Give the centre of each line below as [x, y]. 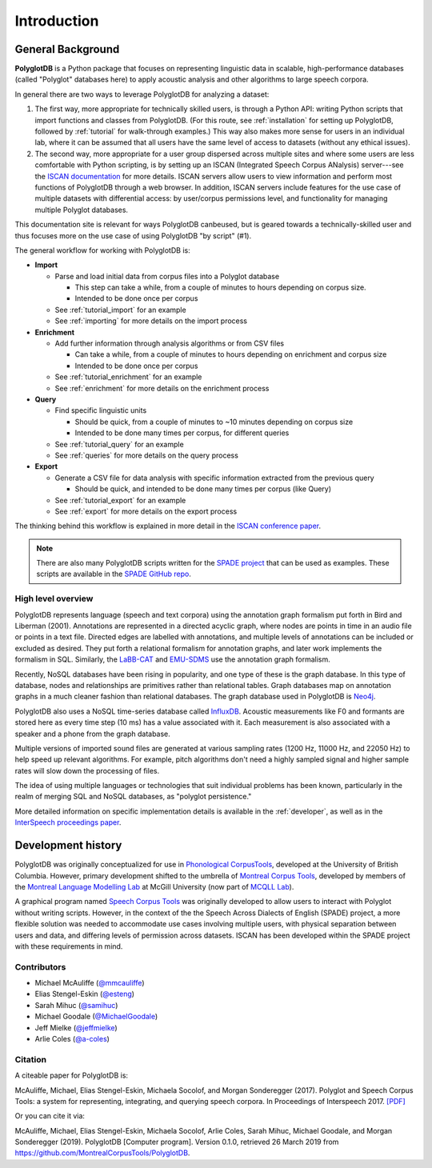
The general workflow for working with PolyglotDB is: [103, 250]
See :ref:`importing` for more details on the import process [151, 321]
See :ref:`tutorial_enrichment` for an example [128, 377]
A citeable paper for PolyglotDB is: [71, 1075]
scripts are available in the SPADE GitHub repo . [114, 574]
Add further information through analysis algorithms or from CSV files [169, 343]
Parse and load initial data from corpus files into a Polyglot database [167, 276]
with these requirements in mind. [69, 946]
